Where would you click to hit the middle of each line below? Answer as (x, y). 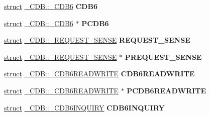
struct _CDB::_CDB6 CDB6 (51, 6)
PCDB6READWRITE (167, 90)
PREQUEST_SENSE (163, 56)
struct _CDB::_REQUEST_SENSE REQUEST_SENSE (97, 40)
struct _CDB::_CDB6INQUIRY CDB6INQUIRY (84, 107)
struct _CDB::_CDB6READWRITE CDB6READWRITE (99, 74)
